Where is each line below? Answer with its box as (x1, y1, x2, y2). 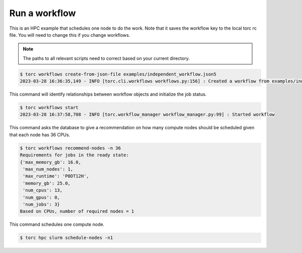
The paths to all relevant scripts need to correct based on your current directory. (23, 55, 190, 61)
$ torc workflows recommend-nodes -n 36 (20, 145, 121, 151)
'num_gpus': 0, (23, 194, 60, 200)
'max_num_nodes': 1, (23, 166, 73, 172)
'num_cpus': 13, (23, 188, 63, 193)
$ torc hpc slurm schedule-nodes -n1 (20, 235, 113, 241)
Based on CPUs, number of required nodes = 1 (20, 209, 134, 214)
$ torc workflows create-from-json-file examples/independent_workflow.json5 (20, 71, 216, 77)
